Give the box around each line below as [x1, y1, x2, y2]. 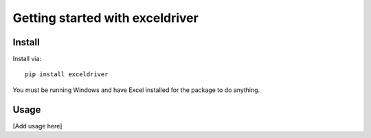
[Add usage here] [12, 122, 63, 130]
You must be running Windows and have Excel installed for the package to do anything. [12, 86, 260, 94]
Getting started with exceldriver [12, 10, 199, 25]
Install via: [12, 55, 41, 63]
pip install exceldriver [25, 71, 109, 78]
